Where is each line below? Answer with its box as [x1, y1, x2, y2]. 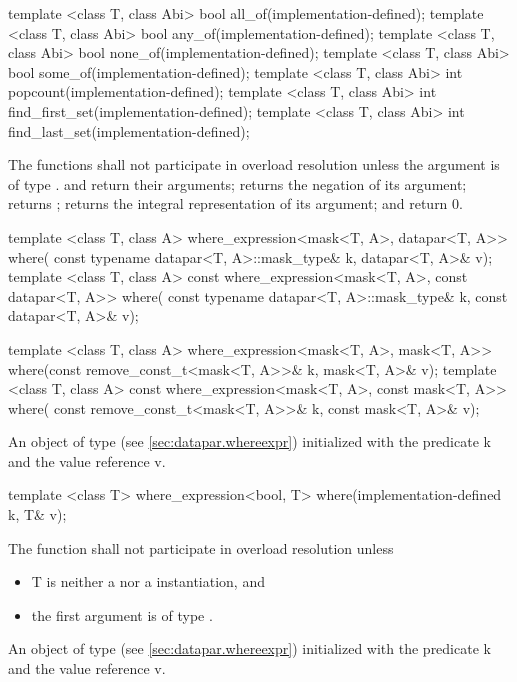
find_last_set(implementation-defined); [8, 120, 250, 141]
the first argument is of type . [31, 604, 213, 625]
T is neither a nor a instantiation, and [31, 571, 265, 592]
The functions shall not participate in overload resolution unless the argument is [8, 154, 500, 175]
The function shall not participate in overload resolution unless [8, 537, 394, 558]
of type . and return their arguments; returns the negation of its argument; [8, 173, 467, 194]
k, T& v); [8, 504, 67, 525]
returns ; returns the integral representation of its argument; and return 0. [8, 193, 463, 214]
